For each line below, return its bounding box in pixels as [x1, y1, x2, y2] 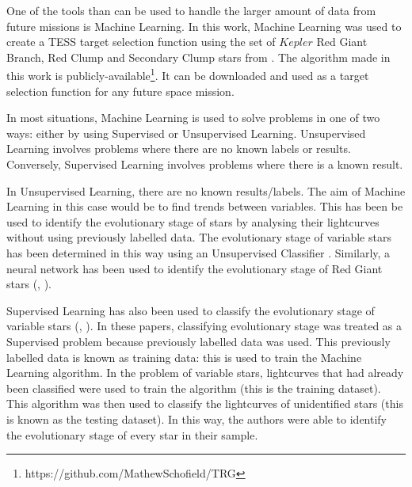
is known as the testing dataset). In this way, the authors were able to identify [6, 410, 387, 427]
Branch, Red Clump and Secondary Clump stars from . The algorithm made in [6, 48, 391, 65]
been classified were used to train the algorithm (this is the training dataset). [6, 379, 381, 396]
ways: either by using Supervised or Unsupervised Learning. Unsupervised [6, 124, 366, 141]
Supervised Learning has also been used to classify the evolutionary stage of [6, 302, 375, 318]
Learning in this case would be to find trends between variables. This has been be [6, 198, 403, 215]
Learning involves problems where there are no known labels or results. [6, 140, 351, 157]
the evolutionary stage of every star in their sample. [6, 426, 258, 443]
